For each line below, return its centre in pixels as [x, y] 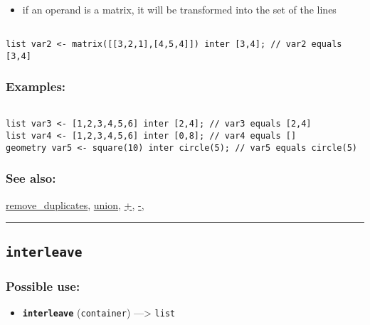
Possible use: [43, 286]
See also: [31, 178]
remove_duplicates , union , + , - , [75, 204]
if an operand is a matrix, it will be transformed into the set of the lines [179, 9]
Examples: [36, 86]
